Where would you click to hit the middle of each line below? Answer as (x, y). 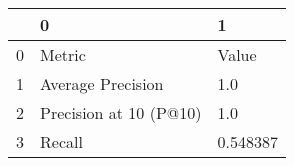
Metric (63, 54)
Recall (61, 141)
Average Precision (102, 83)
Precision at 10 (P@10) (121, 112)
